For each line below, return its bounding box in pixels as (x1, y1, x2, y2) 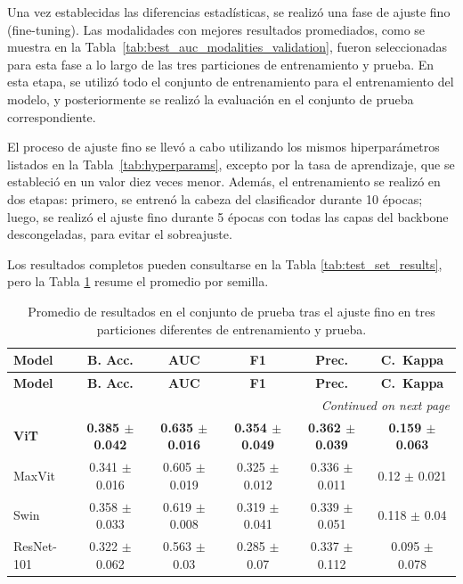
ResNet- (13, 536, 57, 555)
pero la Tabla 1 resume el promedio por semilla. (7, 272, 269, 291)
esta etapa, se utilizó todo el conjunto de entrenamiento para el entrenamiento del (7, 72, 454, 91)
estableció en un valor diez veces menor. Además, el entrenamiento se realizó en (7, 172, 441, 191)
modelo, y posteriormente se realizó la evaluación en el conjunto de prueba (7, 89, 414, 108)
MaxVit (13, 465, 56, 484)
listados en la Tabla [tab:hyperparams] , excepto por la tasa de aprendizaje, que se (7, 154, 455, 173)
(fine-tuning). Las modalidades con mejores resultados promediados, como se (7, 20, 426, 38)
